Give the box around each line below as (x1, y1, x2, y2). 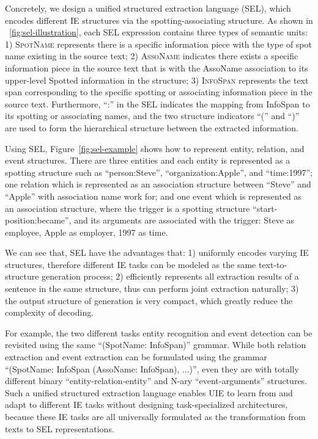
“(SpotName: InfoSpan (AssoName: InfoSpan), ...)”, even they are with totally (5, 362, 299, 375)
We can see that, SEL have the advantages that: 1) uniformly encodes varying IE (5, 246, 309, 259)
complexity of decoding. (5, 306, 94, 319)
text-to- (258, 258, 287, 270)
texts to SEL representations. (5, 422, 114, 435)
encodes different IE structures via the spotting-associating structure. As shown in (5, 13, 313, 26)
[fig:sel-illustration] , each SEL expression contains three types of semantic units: (9, 26, 308, 38)
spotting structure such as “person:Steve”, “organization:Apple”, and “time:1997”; (5, 165, 313, 178)
